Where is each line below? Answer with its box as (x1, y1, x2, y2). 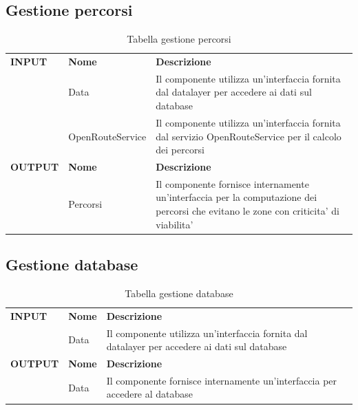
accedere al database (106, 387, 193, 401)
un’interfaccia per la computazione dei (156, 190, 317, 204)
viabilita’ (156, 217, 193, 231)
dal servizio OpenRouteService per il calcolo (156, 129, 341, 143)
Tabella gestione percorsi (127, 32, 231, 46)
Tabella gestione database (125, 285, 233, 300)
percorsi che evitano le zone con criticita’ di (156, 203, 339, 217)
